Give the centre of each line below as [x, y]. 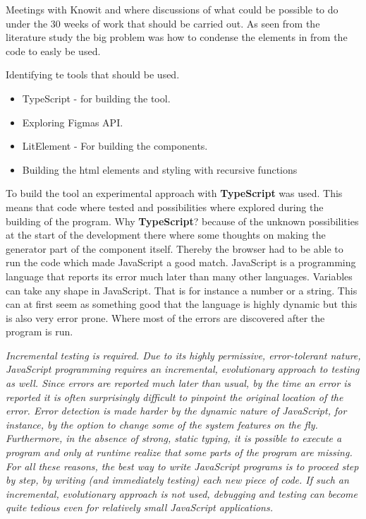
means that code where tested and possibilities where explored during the [165, 207]
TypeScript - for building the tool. [96, 98]
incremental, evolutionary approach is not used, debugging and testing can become [182, 493]
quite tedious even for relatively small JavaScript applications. [139, 507]
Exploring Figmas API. [73, 122]
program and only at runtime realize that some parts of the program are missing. [179, 452]
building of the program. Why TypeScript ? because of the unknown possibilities [182, 221]
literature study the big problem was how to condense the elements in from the [177, 37]
